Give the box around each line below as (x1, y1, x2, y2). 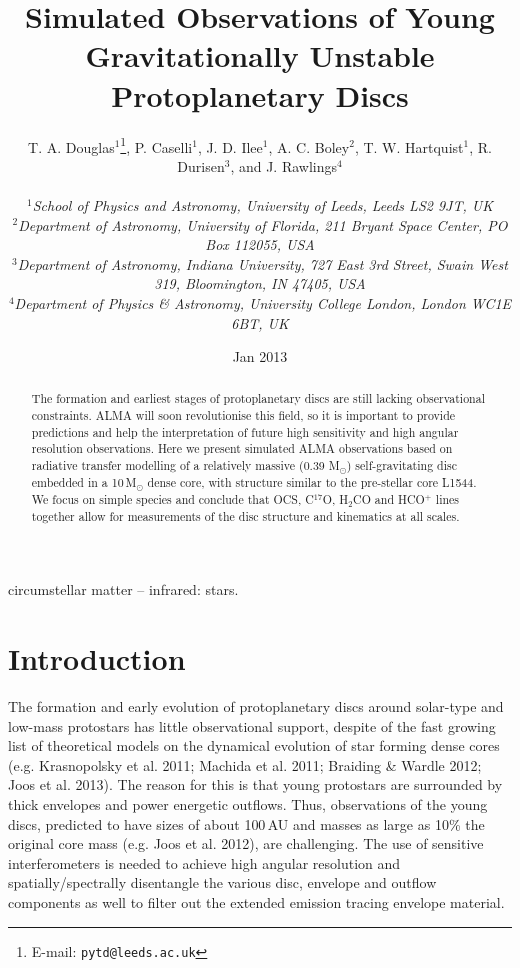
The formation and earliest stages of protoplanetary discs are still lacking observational (31, 390, 485, 407)
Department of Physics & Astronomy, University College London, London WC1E (14, 292, 512, 313)
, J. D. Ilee (197, 136, 263, 157)
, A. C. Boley (268, 136, 350, 157)
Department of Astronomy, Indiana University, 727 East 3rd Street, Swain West (17, 253, 508, 274)
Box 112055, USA (205, 234, 315, 255)
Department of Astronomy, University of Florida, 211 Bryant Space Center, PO (18, 214, 508, 235)
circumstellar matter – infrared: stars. (8, 579, 239, 600)
